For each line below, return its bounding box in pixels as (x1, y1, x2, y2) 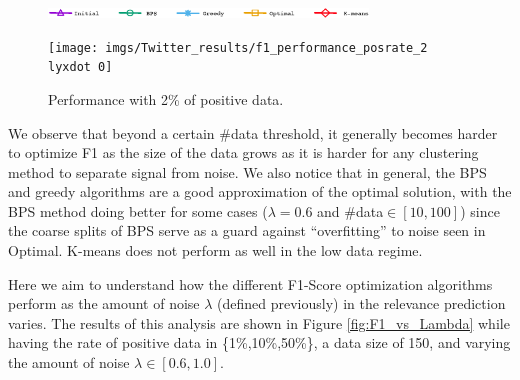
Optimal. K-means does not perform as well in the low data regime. (8, 240, 423, 261)
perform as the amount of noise (8, 293, 200, 314)
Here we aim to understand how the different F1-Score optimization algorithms (8, 273, 493, 294)
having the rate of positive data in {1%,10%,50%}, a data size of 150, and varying (8, 332, 511, 353)
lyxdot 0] (48, 60, 113, 75)
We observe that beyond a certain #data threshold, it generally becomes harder (8, 122, 498, 143)
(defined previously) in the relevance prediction (217, 293, 506, 314)
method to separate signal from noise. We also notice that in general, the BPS (8, 161, 487, 182)
